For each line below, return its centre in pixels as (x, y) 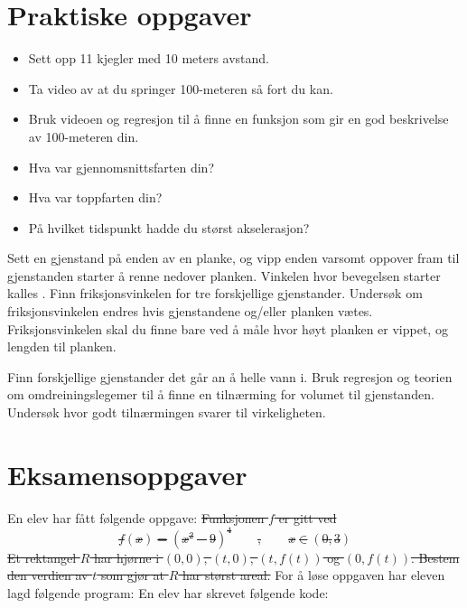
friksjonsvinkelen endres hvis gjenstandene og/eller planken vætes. (190, 311)
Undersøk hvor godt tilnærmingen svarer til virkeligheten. (167, 412)
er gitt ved (308, 517)
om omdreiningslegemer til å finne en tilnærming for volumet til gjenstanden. (221, 394)
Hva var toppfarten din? (95, 197)
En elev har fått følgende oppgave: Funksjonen (136, 517)
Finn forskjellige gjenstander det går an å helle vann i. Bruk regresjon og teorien (230, 376)
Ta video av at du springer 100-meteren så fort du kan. (181, 88)
